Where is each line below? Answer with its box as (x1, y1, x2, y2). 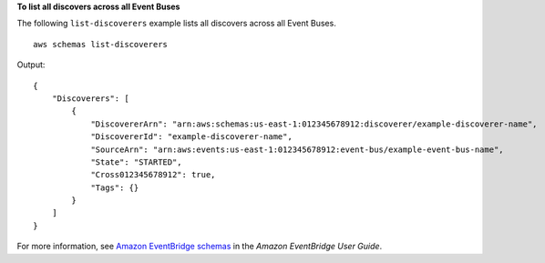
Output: (16, 59, 46, 70)
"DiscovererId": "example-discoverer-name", (90, 132, 293, 142)
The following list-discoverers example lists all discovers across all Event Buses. (16, 18, 336, 29)
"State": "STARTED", (90, 157, 182, 167)
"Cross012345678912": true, (90, 169, 216, 180)
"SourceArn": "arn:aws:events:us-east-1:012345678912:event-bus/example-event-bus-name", (90, 144, 505, 155)
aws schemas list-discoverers (33, 39, 169, 49)
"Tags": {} (90, 182, 139, 193)
